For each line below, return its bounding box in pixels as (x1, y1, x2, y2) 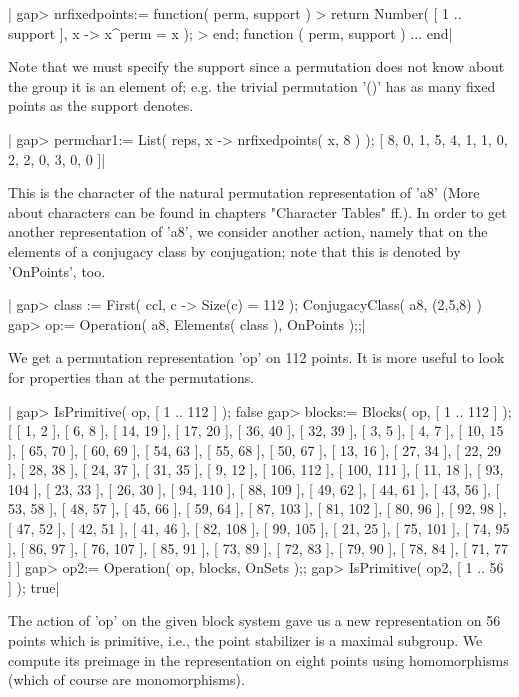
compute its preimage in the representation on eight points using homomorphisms (8, 649, 509, 670)
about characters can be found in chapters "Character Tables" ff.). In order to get (8, 201, 507, 222)
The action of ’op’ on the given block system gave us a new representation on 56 (8, 610, 501, 631)
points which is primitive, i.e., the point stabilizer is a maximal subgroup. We (8, 630, 483, 651)
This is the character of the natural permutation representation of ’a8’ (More (8, 182, 480, 203)
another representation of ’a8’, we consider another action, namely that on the (8, 221, 488, 242)
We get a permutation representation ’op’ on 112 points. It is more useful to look (8, 347, 505, 368)
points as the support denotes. (8, 95, 194, 116)
